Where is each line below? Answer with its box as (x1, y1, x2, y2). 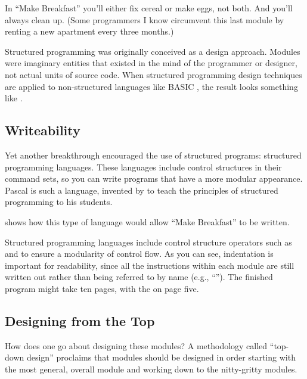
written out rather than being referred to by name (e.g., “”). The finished (5, 271, 273, 283)
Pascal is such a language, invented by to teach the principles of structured (5, 184, 278, 196)
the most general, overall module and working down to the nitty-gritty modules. (5, 362, 297, 375)
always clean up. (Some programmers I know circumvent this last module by (5, 13, 284, 26)
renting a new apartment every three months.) (5, 25, 174, 38)
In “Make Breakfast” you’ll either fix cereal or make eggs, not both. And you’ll (5, 2, 293, 14)
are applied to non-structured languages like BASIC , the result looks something (5, 80, 298, 92)
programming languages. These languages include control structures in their (5, 160, 282, 173)
